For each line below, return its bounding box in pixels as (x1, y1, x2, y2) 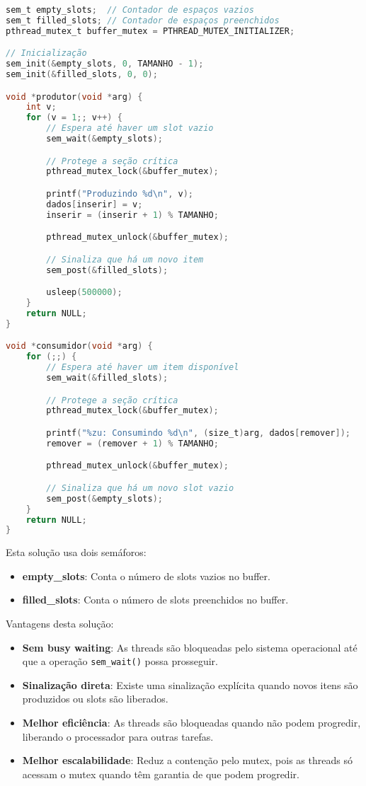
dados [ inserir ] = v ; (46, 199, 143, 209)
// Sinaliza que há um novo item (46, 254, 204, 265)
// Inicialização (6, 48, 87, 59)
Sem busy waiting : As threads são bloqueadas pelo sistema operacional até (22, 640, 358, 654)
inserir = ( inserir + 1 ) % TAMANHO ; (46, 209, 219, 220)
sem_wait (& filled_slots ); (46, 373, 168, 383)
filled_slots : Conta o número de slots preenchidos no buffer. (22, 592, 289, 607)
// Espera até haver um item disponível (46, 362, 239, 373)
